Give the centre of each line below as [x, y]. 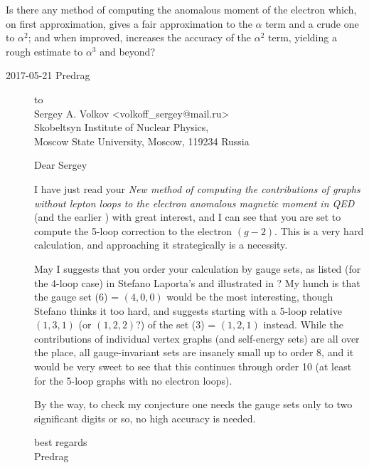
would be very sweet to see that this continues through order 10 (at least [193, 366]
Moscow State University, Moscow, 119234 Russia [142, 141]
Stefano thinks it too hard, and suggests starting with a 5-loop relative [188, 310]
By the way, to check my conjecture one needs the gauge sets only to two [193, 404]
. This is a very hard [319, 230]
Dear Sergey [61, 165]
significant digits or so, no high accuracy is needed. [145, 418]
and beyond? [128, 51]
